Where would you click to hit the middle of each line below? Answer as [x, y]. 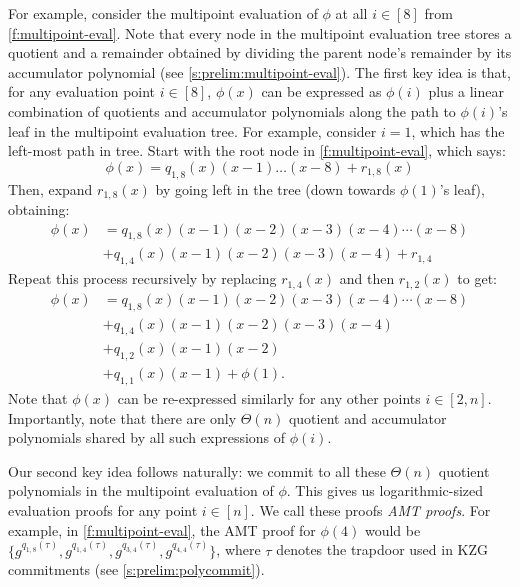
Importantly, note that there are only [122, 417]
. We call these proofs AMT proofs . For [370, 509]
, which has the [458, 130]
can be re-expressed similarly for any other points [269, 398]
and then [367, 278]
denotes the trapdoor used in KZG [382, 549]
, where [238, 549]
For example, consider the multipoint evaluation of [163, 13]
